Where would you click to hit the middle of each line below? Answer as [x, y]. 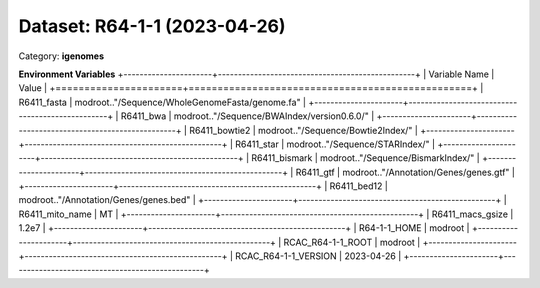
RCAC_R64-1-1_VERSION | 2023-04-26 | [318, 256]
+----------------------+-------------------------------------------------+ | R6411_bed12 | [203, 186]
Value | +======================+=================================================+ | [251, 88]
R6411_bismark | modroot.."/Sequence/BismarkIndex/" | [365, 158]
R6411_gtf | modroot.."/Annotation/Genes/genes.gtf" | [405, 172]
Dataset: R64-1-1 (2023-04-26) [152, 26]
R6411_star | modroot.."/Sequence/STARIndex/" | [335, 144]
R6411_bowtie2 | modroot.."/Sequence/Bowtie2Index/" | [303, 130]
